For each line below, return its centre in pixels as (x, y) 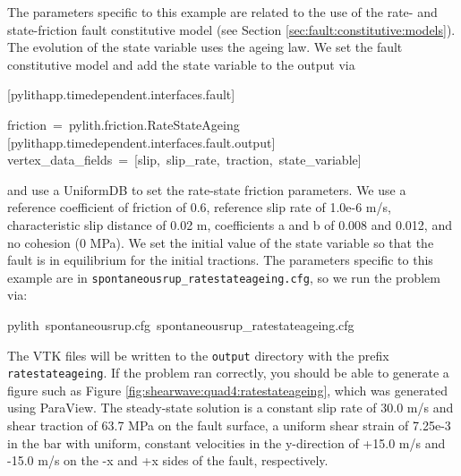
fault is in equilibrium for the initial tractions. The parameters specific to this (220, 260)
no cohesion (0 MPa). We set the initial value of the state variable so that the (221, 242)
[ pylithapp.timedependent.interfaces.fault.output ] (141, 142)
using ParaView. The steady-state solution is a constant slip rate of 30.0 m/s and (230, 408)
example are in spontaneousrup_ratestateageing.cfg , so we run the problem (224, 277)
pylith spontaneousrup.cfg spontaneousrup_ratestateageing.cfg (181, 324)
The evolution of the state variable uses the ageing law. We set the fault (205, 47)
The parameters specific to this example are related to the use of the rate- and (222, 12)
